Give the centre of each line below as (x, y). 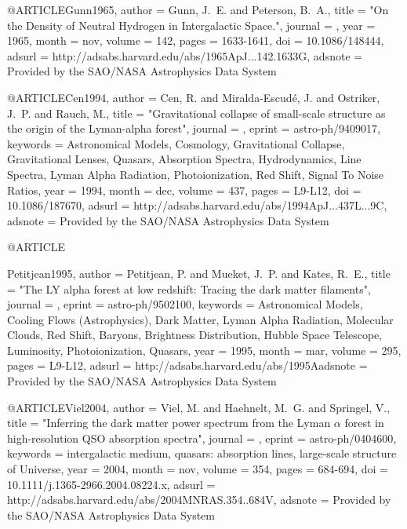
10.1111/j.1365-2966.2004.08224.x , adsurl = (111, 484)
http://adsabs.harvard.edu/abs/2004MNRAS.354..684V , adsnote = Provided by (199, 500)
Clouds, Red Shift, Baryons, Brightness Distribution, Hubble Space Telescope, (195, 335)
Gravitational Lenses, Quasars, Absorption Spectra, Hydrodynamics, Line (184, 159)
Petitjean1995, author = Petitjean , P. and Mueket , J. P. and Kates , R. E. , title (199, 273)
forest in (364, 423)
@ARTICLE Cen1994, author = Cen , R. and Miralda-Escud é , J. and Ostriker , (194, 97)
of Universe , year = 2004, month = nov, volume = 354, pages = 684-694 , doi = (198, 469)
